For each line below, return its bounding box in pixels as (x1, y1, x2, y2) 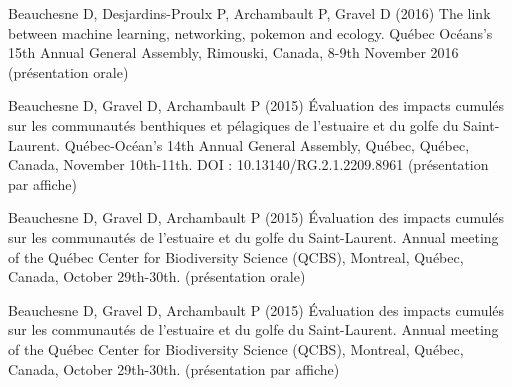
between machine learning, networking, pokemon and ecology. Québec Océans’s (8, 22, 493, 43)
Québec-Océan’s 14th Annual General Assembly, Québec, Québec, (64, 134, 470, 155)
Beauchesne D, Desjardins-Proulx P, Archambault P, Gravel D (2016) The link (8, 3, 491, 23)
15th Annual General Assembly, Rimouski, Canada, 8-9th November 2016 (8, 42, 459, 63)
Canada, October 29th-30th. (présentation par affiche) (8, 358, 340, 379)
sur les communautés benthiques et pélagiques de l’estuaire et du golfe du (8, 114, 459, 135)
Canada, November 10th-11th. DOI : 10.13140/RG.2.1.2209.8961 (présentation (8, 154, 489, 175)
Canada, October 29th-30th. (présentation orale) (8, 266, 306, 287)
